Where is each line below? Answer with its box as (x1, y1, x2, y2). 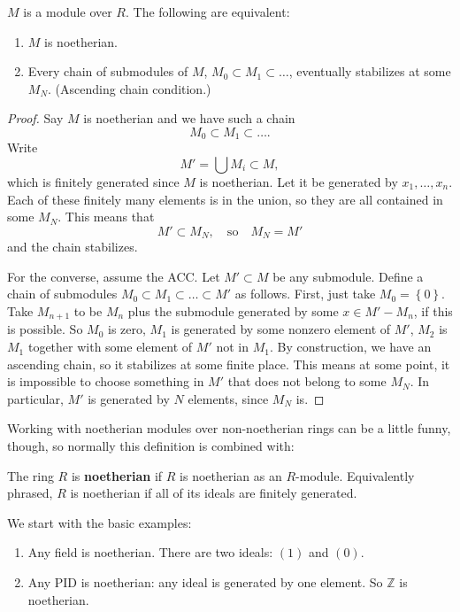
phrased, (7, 484, 53, 502)
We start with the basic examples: (7, 513, 192, 531)
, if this (413, 302, 453, 321)
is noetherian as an (180, 466, 282, 484)
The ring (7, 466, 54, 484)
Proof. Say (7, 109, 64, 128)
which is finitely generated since (7, 173, 180, 191)
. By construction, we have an (269, 337, 432, 356)
